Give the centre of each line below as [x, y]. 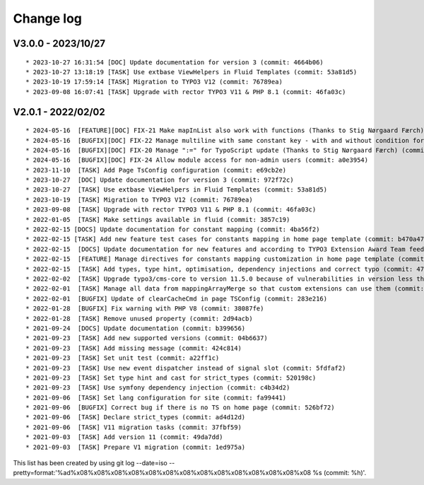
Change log [48, 18]
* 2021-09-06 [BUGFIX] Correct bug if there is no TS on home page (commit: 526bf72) [180, 408]
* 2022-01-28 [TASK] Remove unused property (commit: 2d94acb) [140, 319]
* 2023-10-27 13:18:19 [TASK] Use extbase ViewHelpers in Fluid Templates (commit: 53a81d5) [192, 72]
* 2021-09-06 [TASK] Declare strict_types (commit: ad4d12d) [136, 417]
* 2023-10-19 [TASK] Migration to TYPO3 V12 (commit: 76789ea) [140, 199]
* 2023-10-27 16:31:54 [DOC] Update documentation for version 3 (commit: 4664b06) [175, 62]
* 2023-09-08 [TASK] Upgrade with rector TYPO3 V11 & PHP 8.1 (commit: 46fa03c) [171, 210]
